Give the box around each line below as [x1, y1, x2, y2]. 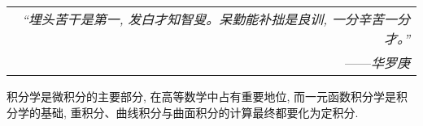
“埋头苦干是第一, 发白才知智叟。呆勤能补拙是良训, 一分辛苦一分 [21, 10, 410, 28]
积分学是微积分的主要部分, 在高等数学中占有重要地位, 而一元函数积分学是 [7, 88, 397, 104]
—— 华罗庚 [344, 53, 410, 72]
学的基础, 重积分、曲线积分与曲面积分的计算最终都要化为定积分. [17, 103, 359, 120]
